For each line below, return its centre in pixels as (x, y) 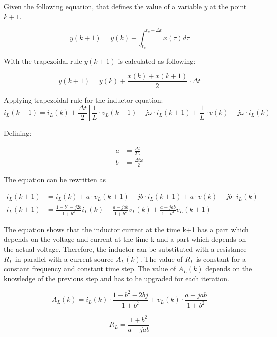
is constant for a (221, 258)
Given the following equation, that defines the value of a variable (103, 6)
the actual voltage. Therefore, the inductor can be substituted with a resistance (125, 249)
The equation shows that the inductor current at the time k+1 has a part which (126, 229)
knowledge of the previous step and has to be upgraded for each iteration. (117, 278)
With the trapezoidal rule (43, 61)
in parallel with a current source (64, 258)
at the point (228, 6)
